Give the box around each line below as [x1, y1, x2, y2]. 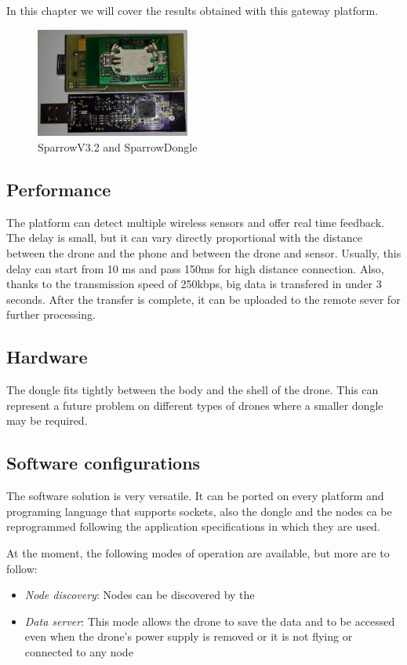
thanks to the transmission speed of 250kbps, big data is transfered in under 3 [6, 276, 382, 292]
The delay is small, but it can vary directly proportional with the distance [6, 229, 362, 246]
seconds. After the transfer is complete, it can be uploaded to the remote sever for [6, 290, 401, 307]
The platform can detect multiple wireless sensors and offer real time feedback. [6, 214, 384, 230]
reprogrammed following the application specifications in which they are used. [6, 518, 380, 535]
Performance [6, 177, 111, 201]
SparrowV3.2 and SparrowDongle [38, 139, 198, 155]
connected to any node [24, 643, 133, 660]
